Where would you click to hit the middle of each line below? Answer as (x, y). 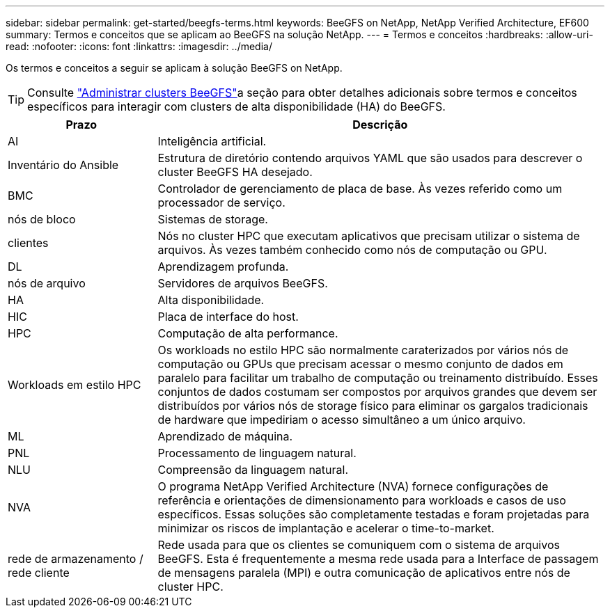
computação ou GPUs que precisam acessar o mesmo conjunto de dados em (360, 364)
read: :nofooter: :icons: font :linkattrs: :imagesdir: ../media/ (139, 46)
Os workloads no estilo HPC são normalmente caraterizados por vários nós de (363, 350)
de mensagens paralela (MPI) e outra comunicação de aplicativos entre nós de (364, 573)
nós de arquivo (47, 283)
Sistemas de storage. (213, 219)
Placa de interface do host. (228, 317)
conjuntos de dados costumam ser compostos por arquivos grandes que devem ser (377, 392)
